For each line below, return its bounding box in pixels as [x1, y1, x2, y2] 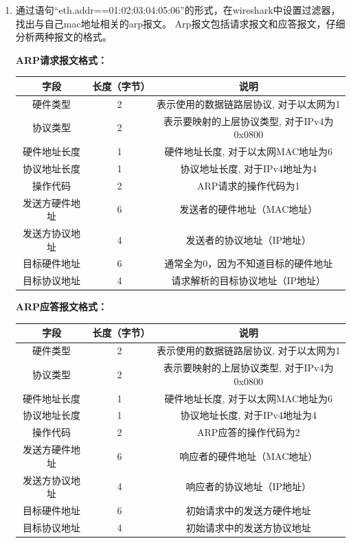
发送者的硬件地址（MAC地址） [179, 202, 318, 216]
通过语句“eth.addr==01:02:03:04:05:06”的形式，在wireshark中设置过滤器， [15, 3, 341, 16]
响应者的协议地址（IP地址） [185, 479, 312, 494]
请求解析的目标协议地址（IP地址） [171, 273, 326, 288]
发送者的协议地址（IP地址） [185, 232, 312, 246]
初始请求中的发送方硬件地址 [185, 502, 311, 517]
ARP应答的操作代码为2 [197, 425, 300, 439]
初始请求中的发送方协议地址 [185, 520, 311, 534]
